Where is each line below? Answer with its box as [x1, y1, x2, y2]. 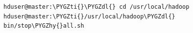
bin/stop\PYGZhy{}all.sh [3, 22, 84, 30]
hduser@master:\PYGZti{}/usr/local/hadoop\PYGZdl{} [3, 13, 175, 20]
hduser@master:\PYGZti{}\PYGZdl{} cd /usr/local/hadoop [3, 3, 190, 10]
